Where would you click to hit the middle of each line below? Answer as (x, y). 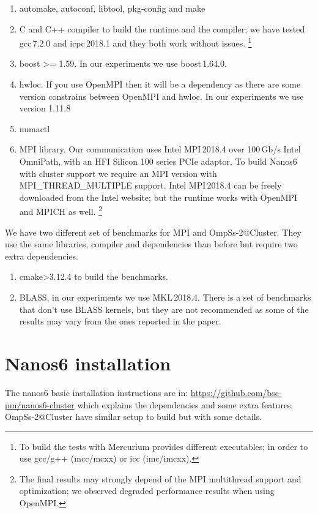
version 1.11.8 (45, 108)
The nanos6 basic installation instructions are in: (97, 392)
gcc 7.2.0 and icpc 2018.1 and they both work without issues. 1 (135, 42)
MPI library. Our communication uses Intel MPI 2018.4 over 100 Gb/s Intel (160, 149)
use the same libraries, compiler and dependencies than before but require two (151, 244)
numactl (35, 128)
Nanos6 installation (88, 363)
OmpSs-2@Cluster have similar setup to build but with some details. (134, 417)
